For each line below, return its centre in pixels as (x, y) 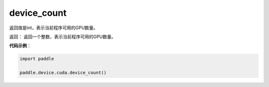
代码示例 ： (20, 46)
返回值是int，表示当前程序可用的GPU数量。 (54, 28)
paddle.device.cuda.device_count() (63, 73)
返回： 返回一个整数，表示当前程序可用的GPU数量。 (63, 37)
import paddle (37, 59)
